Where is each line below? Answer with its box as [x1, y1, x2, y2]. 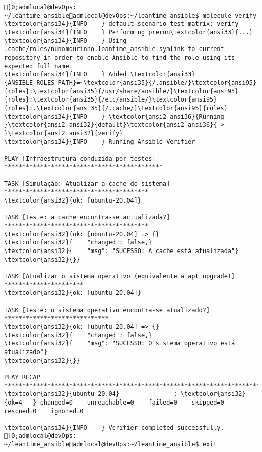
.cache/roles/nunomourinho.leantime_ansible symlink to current [4, 45, 224, 53]
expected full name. [4, 62, 73, 70]
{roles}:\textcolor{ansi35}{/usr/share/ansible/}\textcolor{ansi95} [4, 87, 239, 95]
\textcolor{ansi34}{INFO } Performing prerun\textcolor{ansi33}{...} [4, 28, 253, 36]
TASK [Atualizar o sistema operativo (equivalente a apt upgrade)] [4, 273, 235, 280]
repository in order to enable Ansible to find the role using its [4, 54, 235, 61]
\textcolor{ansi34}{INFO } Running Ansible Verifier [4, 138, 195, 145]
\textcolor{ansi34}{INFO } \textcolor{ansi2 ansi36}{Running [4, 113, 224, 120]
